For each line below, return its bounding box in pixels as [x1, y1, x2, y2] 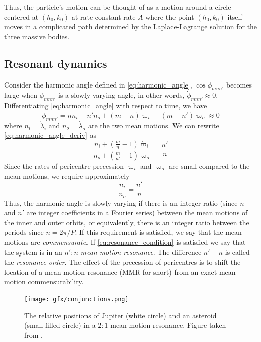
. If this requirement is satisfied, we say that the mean [75, 227, 242, 237]
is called [225, 246, 250, 257]
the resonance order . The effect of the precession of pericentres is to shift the [4, 256, 241, 267]
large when [4, 90, 38, 100]
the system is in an [4, 246, 62, 257]
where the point [145, 11, 194, 22]
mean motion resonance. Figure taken [110, 320, 226, 330]
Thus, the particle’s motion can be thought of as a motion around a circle [4, 2, 231, 12]
